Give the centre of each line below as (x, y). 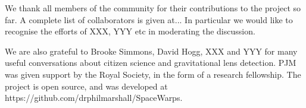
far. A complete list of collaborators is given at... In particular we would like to (149, 19)
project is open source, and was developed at (86, 86)
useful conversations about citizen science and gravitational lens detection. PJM (151, 63)
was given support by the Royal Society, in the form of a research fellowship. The (153, 74)
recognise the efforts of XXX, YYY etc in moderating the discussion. (130, 31)
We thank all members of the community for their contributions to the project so (153, 8)
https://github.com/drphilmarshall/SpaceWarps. (94, 98)
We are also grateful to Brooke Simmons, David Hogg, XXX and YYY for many (151, 51)
